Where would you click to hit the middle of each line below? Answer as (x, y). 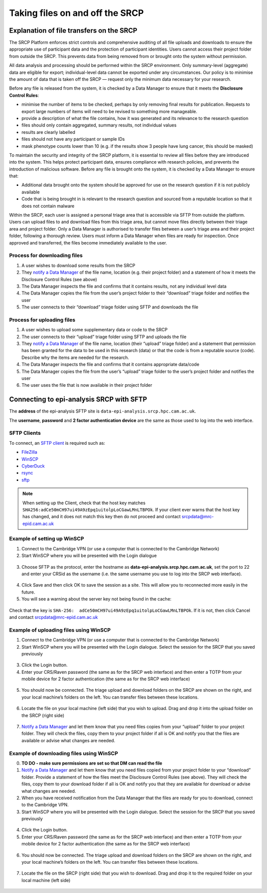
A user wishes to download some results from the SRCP (78, 265)
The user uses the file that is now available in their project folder (87, 385)
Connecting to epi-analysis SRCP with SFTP (78, 399)
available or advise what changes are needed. (68, 740)
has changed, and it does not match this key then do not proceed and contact (102, 517)
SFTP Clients (25, 433)
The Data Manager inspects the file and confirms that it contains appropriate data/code (111, 364)
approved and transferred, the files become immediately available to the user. (88, 242)
